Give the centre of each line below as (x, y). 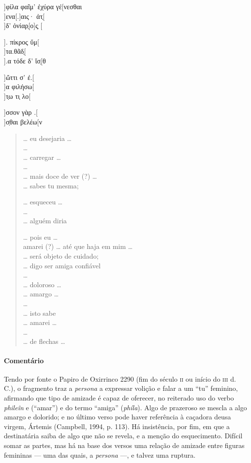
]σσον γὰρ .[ (21, 112)
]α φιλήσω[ (19, 86)
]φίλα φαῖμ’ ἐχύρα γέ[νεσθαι (43, 6)
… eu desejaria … (47, 138)
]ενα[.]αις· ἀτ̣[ (24, 16)
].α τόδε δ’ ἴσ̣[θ (25, 60)
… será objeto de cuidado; (61, 256)
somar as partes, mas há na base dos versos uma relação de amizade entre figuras (124, 445)
